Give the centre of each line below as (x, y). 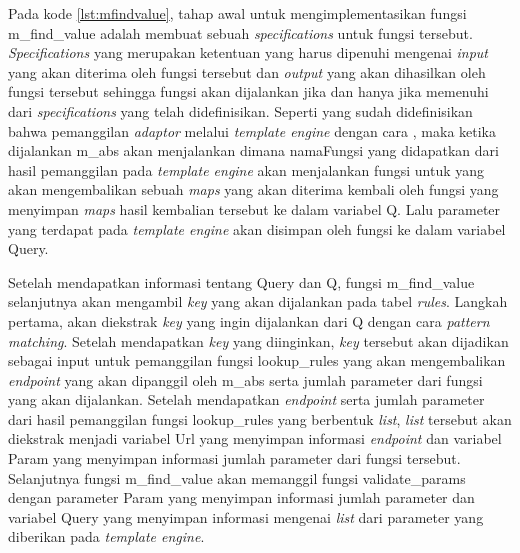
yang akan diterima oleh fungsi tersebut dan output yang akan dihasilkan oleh (247, 71)
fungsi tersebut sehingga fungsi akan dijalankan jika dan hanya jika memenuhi (248, 91)
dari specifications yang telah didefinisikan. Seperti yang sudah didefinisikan (240, 110)
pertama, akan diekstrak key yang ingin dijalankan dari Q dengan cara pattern (249, 320)
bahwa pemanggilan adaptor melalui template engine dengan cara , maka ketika (252, 130)
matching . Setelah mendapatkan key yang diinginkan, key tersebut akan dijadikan (258, 340)
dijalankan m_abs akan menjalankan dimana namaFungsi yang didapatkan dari (253, 150)
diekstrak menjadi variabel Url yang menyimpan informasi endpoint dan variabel (255, 438)
